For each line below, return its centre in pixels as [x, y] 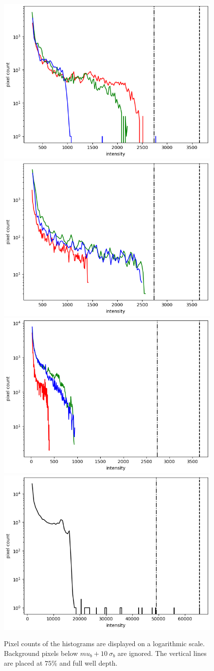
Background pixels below [41, 653]
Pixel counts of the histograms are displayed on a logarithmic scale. [104, 643]
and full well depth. [89, 662]
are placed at [23, 662]
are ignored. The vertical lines [162, 653]
